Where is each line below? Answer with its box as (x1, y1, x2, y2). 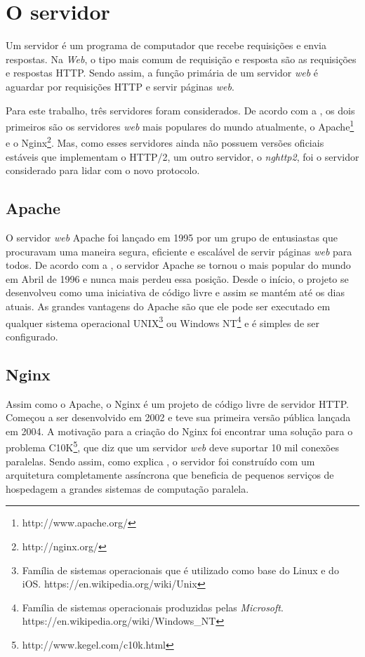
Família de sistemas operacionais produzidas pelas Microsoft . (22, 599, 284, 614)
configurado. (6, 328, 58, 343)
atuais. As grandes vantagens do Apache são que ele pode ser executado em (6, 298, 331, 313)
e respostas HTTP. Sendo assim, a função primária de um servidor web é (6, 65, 318, 80)
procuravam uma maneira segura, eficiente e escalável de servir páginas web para (6, 244, 352, 258)
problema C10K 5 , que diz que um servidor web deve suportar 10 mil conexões (6, 438, 339, 455)
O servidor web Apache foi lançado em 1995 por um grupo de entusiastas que (6, 230, 338, 244)
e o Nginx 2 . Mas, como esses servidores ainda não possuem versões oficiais (6, 133, 324, 150)
